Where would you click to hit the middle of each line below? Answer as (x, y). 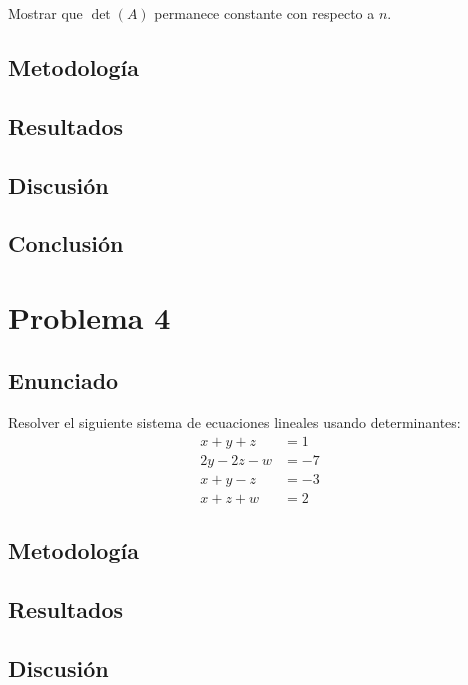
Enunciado (63, 380)
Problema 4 (89, 316)
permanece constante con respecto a (264, 13)
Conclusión (66, 243)
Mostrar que (45, 13)
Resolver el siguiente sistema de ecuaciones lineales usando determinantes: (234, 422)
